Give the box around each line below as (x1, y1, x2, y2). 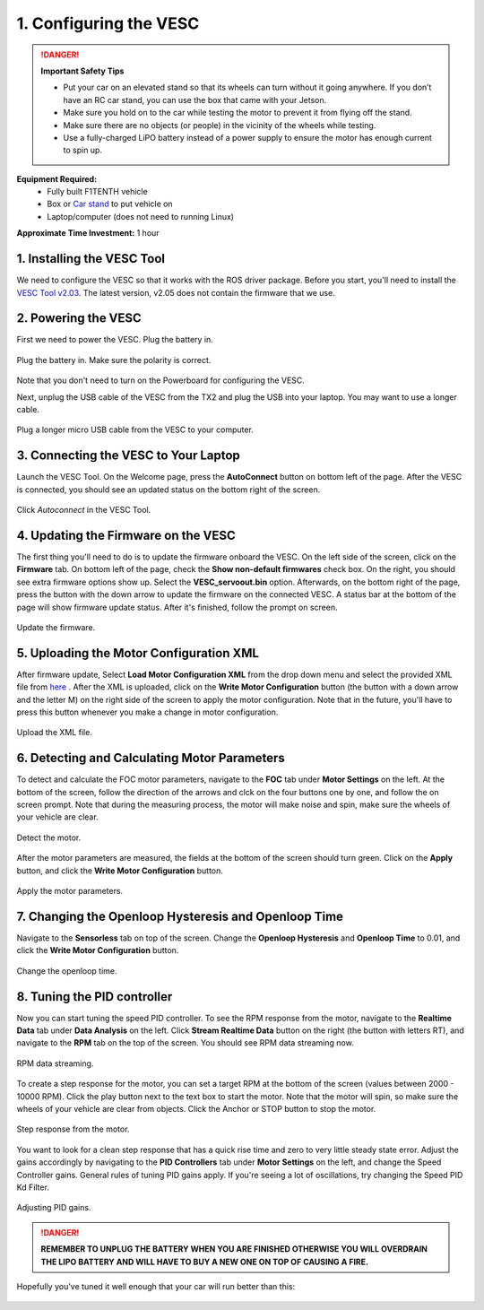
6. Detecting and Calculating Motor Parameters (16, 750, 286, 766)
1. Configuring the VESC (16, 13, 200, 33)
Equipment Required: (16, 173, 98, 184)
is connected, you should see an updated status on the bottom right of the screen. (16, 484, 321, 495)
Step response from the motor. (16, 1123, 130, 1134)
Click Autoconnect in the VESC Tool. (16, 505, 151, 516)
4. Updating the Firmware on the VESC (16, 527, 237, 542)
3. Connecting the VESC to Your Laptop (16, 448, 241, 464)
